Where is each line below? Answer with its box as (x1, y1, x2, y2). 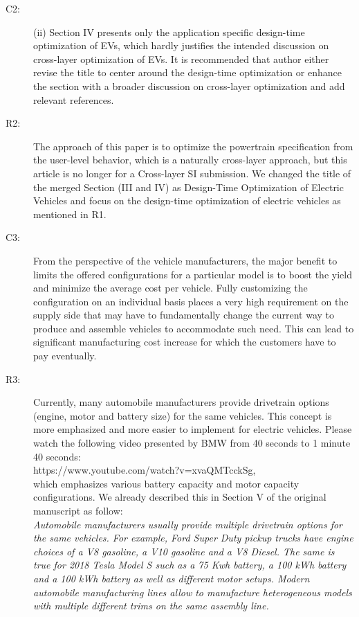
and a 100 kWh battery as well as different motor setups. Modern (33, 571, 310, 585)
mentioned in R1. (33, 206, 107, 221)
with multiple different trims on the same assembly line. (33, 598, 269, 613)
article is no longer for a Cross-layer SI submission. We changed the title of (33, 166, 351, 180)
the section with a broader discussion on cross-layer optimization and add (33, 78, 345, 93)
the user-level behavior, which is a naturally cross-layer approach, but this (33, 152, 347, 167)
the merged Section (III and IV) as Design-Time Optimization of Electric (33, 179, 344, 194)
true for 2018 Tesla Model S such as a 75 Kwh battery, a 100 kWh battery (33, 557, 347, 572)
